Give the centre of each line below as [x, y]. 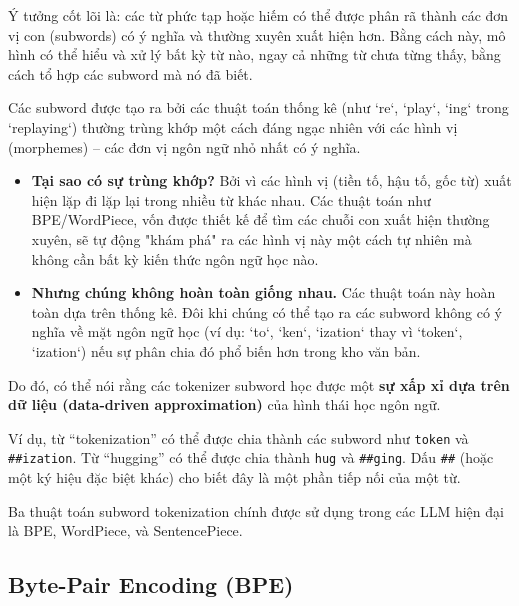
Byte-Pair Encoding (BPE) [151, 584]
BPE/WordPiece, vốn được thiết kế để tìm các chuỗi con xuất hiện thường [260, 219]
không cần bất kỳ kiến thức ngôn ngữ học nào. [175, 258]
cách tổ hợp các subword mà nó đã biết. [130, 73]
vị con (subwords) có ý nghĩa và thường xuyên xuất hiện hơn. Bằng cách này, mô [257, 34]
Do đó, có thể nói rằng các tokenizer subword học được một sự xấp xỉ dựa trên [259, 384]
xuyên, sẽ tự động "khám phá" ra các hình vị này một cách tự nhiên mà [251, 238]
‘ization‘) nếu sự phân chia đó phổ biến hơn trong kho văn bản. [226, 350]
